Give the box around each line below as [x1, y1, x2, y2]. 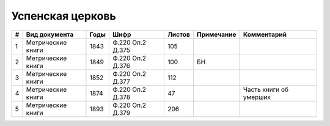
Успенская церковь [11, 9, 116, 23]
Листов [167, 30, 191, 39]
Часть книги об [243, 85, 289, 94]
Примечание [196, 30, 237, 39]
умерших [243, 92, 271, 101]
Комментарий [243, 30, 287, 39]
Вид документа [26, 30, 74, 39]
